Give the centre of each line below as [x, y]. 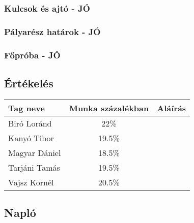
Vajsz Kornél [31, 182]
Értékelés [29, 83]
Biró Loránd [30, 123]
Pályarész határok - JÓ [52, 31]
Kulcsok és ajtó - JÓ [47, 8]
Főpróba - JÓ [32, 55]
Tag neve [26, 108]
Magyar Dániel [35, 152]
